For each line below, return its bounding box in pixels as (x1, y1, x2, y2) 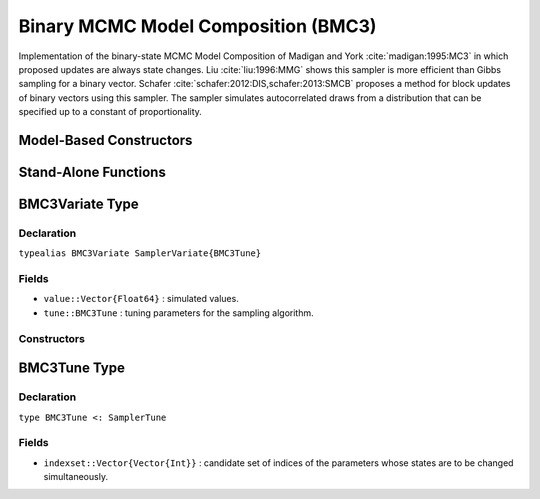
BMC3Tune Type (18, 360, 125, 377)
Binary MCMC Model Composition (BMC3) (18, 15, 377, 37)
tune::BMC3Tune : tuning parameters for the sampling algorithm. (43, 306, 314, 319)
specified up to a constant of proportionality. (18, 106, 202, 118)
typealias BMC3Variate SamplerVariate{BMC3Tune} (18, 248, 262, 259)
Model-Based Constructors (18, 131, 193, 149)
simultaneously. (43, 471, 109, 483)
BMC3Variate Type (18, 195, 139, 212)
